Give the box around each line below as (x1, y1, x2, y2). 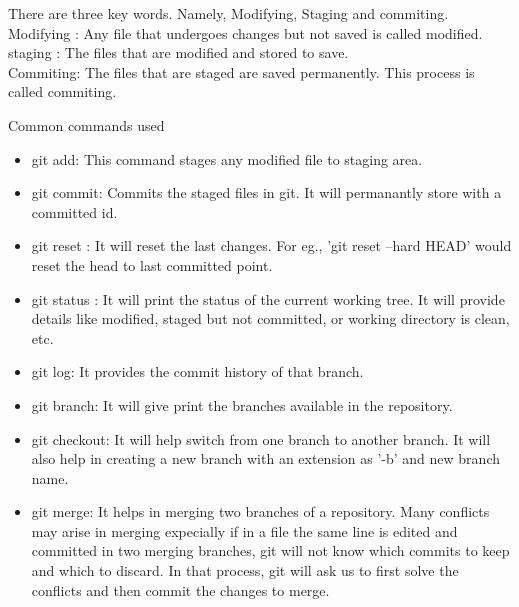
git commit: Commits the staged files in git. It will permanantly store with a (31, 182, 502, 203)
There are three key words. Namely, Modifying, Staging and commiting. (8, 3, 449, 23)
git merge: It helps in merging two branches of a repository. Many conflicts (31, 501, 490, 522)
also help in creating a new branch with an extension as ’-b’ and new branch (31, 448, 500, 469)
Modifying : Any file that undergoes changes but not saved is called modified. (8, 22, 483, 43)
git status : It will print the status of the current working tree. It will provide (31, 288, 505, 309)
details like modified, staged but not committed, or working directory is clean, (31, 308, 510, 329)
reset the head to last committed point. (31, 254, 273, 275)
